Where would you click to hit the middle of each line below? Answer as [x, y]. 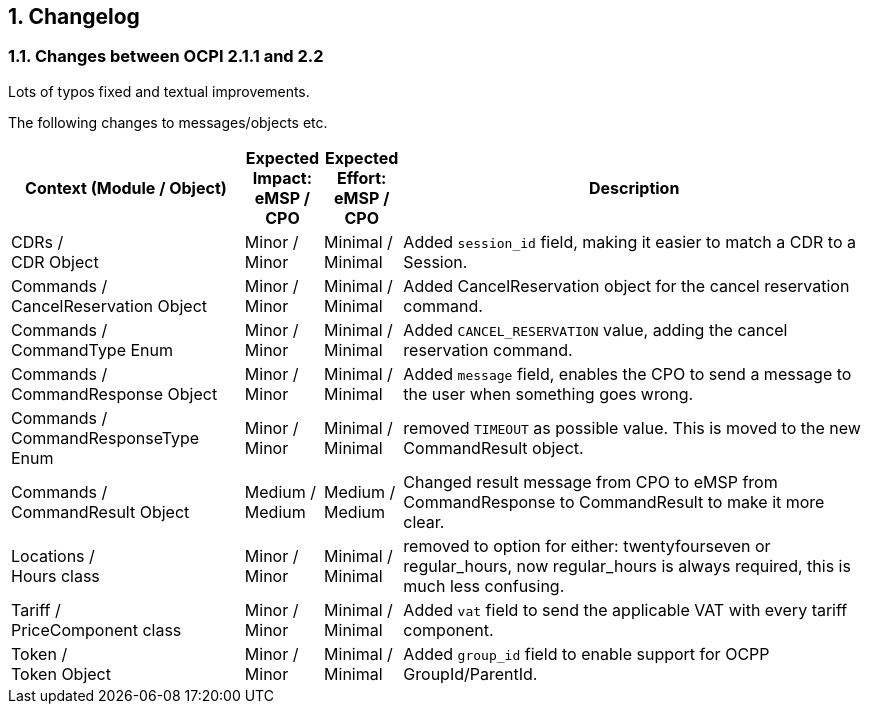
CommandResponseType [105, 437]
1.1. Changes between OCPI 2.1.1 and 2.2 [166, 56]
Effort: [362, 177]
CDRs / [37, 241]
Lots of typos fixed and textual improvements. [159, 91]
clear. [424, 521]
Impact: [282, 177]
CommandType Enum [92, 349]
